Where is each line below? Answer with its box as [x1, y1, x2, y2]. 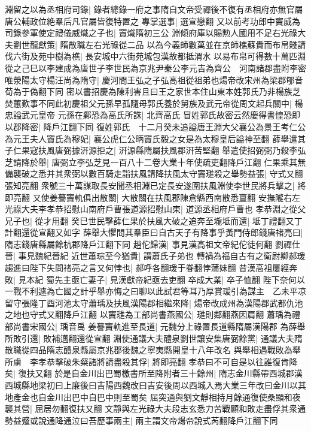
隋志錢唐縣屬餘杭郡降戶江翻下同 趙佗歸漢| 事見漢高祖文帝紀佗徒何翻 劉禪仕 [5, 237, 300, 250]
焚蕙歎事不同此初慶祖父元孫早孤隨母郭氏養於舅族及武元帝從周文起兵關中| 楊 [5, 97, 303, 109]
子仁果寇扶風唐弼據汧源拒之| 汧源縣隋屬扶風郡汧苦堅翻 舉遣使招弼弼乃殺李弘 [5, 144, 306, 156]
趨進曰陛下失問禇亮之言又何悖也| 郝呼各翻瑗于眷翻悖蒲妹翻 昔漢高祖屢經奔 [5, 261, 298, 274]
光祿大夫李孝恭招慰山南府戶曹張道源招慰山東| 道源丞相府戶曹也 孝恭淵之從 [5, 203, 298, 215]
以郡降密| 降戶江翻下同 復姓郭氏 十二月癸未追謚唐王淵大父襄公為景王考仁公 [5, 120, 306, 132]
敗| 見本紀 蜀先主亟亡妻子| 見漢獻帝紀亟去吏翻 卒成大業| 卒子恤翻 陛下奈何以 [5, 273, 305, 285]
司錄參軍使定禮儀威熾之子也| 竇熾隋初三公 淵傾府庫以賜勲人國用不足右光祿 [5, 26, 298, 39]
